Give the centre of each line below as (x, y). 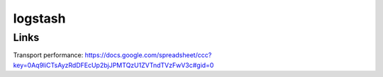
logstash (39, 18)
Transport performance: (48, 55)
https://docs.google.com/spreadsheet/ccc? (148, 55)
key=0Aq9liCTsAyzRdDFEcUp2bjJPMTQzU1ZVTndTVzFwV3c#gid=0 (113, 65)
